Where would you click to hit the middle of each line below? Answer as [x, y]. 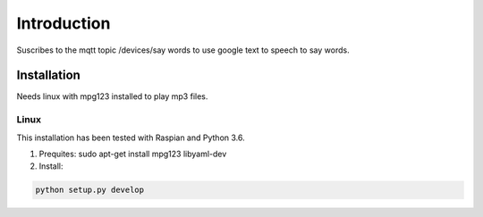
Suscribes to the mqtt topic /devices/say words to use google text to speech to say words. [183, 50]
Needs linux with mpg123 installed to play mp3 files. [112, 96]
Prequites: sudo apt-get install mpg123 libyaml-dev [133, 154]
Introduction [64, 23]
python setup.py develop [90, 190]
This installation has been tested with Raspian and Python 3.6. [131, 138]
